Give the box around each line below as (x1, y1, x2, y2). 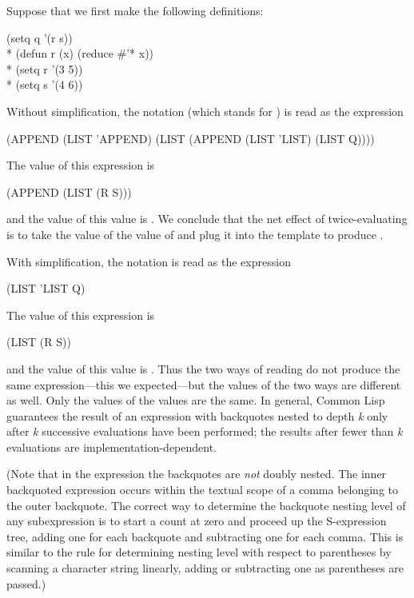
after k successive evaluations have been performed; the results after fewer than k (6, 423, 403, 440)
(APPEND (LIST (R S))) (6, 183, 132, 200)
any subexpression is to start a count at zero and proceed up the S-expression (6, 512, 387, 529)
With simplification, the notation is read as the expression (6, 253, 291, 269)
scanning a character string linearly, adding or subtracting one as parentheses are (6, 560, 404, 576)
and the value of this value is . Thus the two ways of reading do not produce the (6, 360, 400, 377)
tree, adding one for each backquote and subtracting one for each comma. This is (6, 528, 404, 544)
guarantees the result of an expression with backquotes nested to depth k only (6, 407, 388, 424)
